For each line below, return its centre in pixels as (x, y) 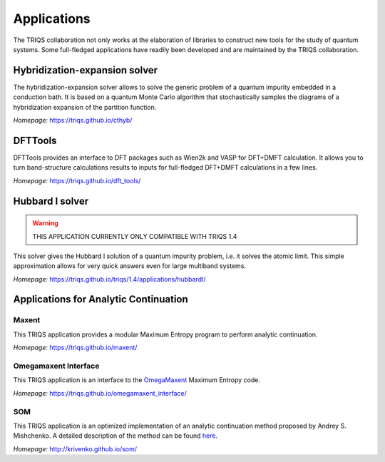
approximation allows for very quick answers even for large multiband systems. (129, 266)
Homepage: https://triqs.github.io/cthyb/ (73, 120)
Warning (45, 223)
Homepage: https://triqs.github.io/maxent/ (75, 348)
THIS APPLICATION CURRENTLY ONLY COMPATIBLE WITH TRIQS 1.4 (135, 236)
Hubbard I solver (51, 201)
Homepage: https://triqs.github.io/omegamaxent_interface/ (100, 393)
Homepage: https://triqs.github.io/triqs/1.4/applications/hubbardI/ (109, 279)
